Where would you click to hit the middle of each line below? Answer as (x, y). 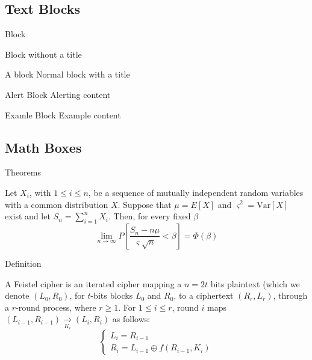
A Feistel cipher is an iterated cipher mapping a (93, 283)
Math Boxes (43, 147)
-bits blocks (112, 295)
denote (17, 295)
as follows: (131, 319)
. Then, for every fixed (149, 216)
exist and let (28, 216)
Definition (23, 263)
